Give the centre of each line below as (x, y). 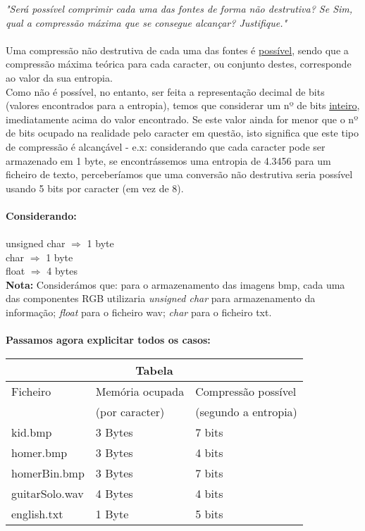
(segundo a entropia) (246, 411)
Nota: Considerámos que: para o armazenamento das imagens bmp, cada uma (175, 284)
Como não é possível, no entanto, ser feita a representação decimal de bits (165, 91)
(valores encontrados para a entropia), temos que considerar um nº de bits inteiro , (183, 105)
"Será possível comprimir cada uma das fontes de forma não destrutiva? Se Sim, (179, 8)
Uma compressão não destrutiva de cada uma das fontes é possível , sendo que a (177, 50)
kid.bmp (32, 432)
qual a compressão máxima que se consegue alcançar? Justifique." (147, 22)
